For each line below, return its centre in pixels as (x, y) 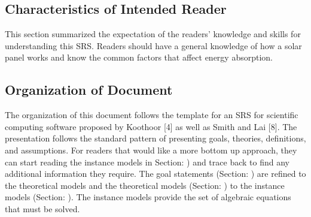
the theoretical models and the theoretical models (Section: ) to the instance (145, 185)
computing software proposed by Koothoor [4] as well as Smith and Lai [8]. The (151, 126)
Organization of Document (89, 90)
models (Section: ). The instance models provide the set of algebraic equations (148, 197)
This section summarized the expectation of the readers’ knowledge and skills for (153, 34)
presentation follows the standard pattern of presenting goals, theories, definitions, (155, 138)
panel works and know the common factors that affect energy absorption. (139, 57)
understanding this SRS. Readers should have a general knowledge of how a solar (153, 45)
